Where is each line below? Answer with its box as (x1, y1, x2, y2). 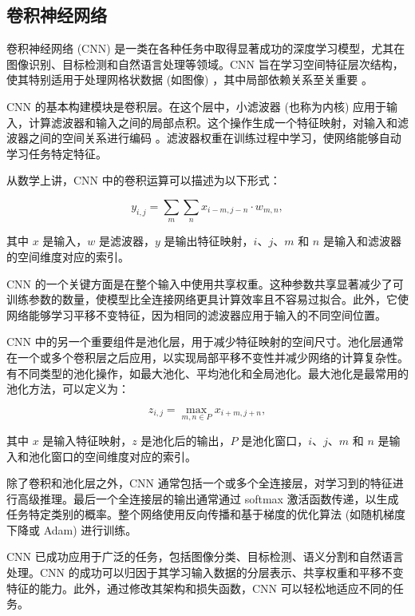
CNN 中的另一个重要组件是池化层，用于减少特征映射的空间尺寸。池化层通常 (6, 333, 404, 350)
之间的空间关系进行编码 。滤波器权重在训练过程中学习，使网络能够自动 (28, 129, 401, 146)
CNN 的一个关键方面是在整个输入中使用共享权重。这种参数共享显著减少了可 (6, 275, 404, 292)
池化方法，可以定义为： (6, 380, 129, 397)
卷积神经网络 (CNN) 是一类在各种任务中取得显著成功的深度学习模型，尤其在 (6, 40, 405, 57)
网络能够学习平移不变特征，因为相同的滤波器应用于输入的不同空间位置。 (6, 306, 386, 323)
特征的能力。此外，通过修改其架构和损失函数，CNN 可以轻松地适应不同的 (6, 579, 393, 596)
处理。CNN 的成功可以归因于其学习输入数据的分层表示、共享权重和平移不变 (6, 564, 404, 581)
